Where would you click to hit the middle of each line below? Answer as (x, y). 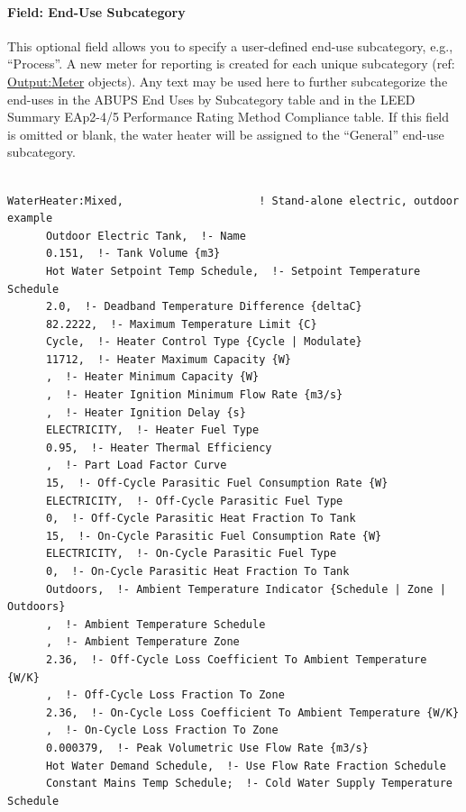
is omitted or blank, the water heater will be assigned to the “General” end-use (226, 134)
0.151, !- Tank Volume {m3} (133, 254)
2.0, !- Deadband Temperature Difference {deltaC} (204, 307)
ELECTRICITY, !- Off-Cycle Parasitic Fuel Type (194, 501)
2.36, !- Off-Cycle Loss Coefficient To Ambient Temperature (236, 659)
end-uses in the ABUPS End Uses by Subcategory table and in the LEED (211, 99)
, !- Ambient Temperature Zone (142, 642)
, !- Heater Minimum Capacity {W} (152, 377)
